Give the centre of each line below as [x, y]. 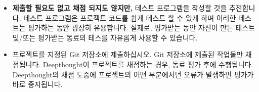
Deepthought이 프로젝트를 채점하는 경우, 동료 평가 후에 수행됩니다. [148, 64]
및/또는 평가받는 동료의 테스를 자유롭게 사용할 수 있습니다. [105, 37]
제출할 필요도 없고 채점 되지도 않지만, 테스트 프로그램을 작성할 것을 [120, 8]
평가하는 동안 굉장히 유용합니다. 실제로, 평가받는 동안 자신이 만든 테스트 [142, 28]
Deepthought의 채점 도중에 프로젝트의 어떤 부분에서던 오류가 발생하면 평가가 [133, 74]
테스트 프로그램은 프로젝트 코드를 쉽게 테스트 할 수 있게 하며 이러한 [130, 17]
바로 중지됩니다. [37, 84]
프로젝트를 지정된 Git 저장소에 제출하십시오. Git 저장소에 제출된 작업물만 [128, 54]
